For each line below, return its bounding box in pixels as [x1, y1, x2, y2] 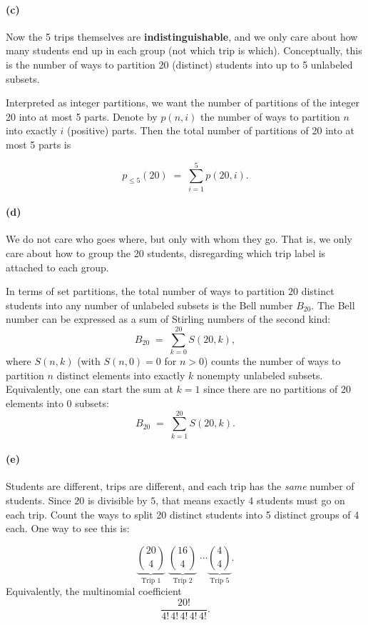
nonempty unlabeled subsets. [196, 367, 323, 382]
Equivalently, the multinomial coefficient [6, 584, 182, 599]
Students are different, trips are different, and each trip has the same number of [6, 479, 354, 494]
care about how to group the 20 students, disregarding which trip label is [6, 246, 326, 261]
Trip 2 [173, 576, 193, 584]
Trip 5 [210, 576, 230, 584]
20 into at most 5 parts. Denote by [6, 109, 158, 124]
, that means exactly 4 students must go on [155, 493, 345, 508]
